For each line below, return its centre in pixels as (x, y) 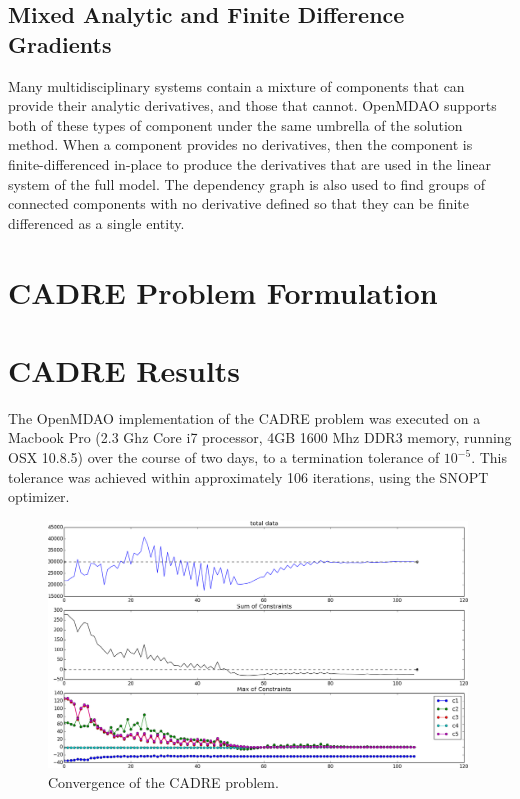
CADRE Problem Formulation (223, 291)
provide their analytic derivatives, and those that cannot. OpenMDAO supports (252, 105)
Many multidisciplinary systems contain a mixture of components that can (236, 85)
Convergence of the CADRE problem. (163, 781)
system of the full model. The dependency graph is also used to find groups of (246, 183)
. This (489, 457)
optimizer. (39, 496)
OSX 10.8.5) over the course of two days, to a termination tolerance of (224, 457)
